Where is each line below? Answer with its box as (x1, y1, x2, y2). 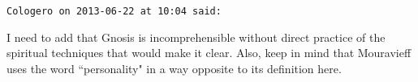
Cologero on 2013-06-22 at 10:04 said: (6, 6, 222, 17)
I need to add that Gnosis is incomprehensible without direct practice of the (6, 28, 386, 45)
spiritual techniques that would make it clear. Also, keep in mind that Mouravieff (6, 44, 412, 61)
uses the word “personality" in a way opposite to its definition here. (6, 59, 342, 76)
